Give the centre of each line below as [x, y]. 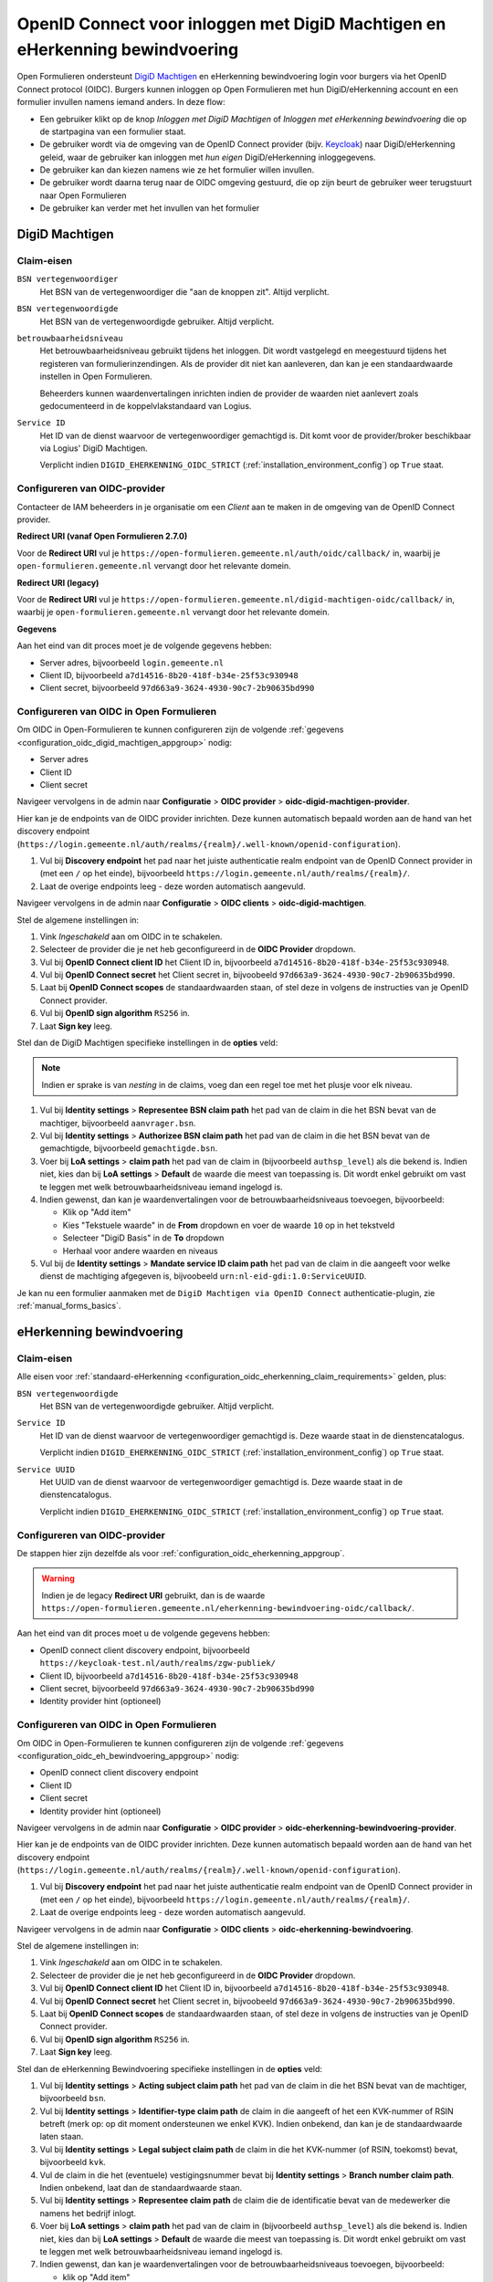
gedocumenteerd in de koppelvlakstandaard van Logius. [146, 405]
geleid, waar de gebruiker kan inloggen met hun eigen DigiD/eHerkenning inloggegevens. [208, 157]
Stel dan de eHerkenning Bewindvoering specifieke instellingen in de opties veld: [170, 2068]
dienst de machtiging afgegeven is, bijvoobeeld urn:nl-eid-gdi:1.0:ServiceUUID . [203, 1276]
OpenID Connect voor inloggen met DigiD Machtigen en [231, 24]
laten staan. [62, 2137]
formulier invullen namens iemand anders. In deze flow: [121, 102]
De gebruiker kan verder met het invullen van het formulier [150, 208]
